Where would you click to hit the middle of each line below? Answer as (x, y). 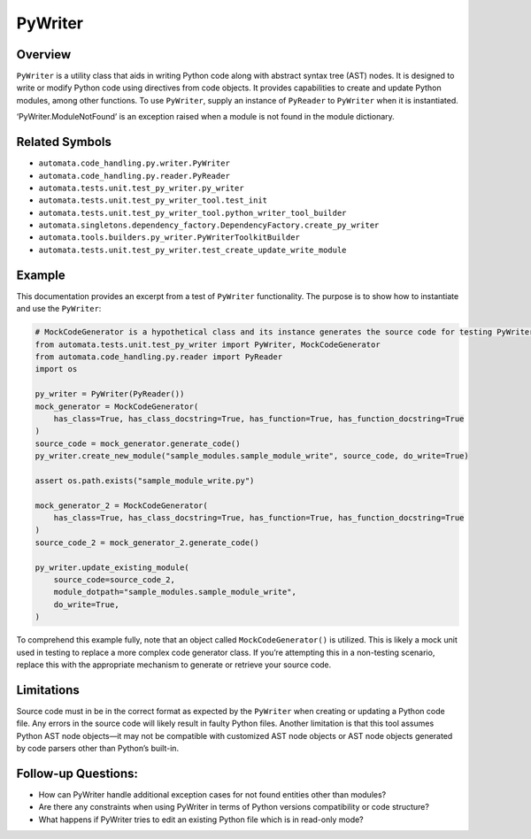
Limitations (48, 690)
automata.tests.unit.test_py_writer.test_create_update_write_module (192, 250)
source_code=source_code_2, (115, 579)
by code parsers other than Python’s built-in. (98, 748)
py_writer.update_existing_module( (112, 567)
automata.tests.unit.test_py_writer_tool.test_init (153, 200)
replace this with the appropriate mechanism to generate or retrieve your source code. (174, 665)
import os (56, 369)
